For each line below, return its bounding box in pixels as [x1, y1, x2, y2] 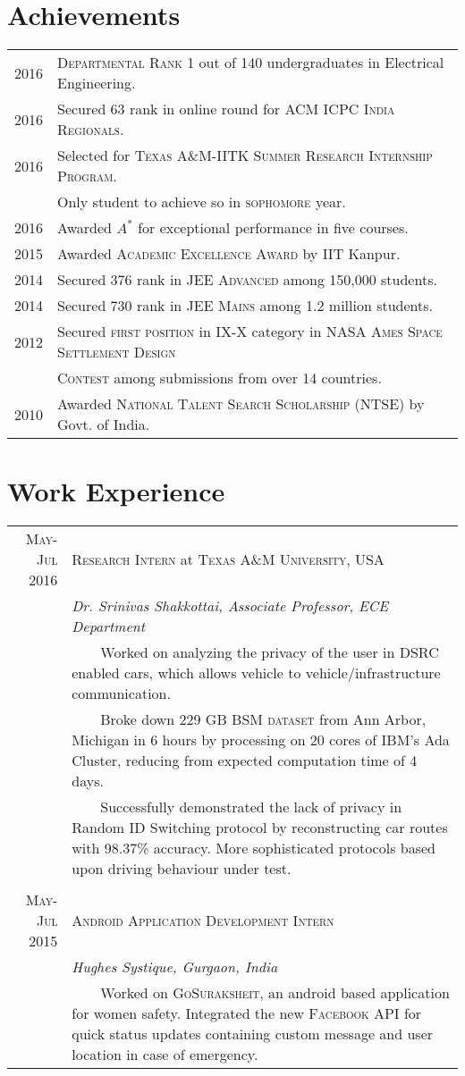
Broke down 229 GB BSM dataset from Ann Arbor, [100, 709, 427, 730]
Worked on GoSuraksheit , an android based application [100, 982, 450, 1004]
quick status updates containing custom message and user [72, 1023, 434, 1045]
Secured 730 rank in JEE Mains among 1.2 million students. [57, 295, 434, 316]
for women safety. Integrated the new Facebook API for [72, 1003, 422, 1024]
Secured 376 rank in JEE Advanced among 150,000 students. [57, 269, 437, 290]
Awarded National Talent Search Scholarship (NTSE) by [57, 393, 425, 415]
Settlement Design [57, 341, 176, 363]
